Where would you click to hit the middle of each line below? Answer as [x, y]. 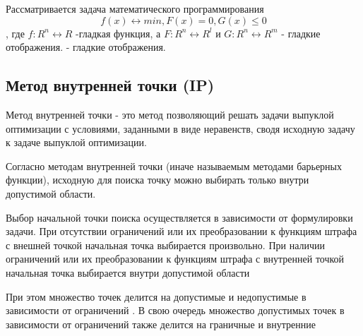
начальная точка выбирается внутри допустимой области [128, 272]
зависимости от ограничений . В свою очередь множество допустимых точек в [175, 310]
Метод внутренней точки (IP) [110, 85]
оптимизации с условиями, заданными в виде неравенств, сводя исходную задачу [180, 128]
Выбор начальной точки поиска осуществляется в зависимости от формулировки [179, 217]
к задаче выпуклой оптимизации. [76, 142]
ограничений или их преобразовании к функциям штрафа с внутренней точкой [175, 259]
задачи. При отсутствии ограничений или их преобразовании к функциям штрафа [181, 231]
